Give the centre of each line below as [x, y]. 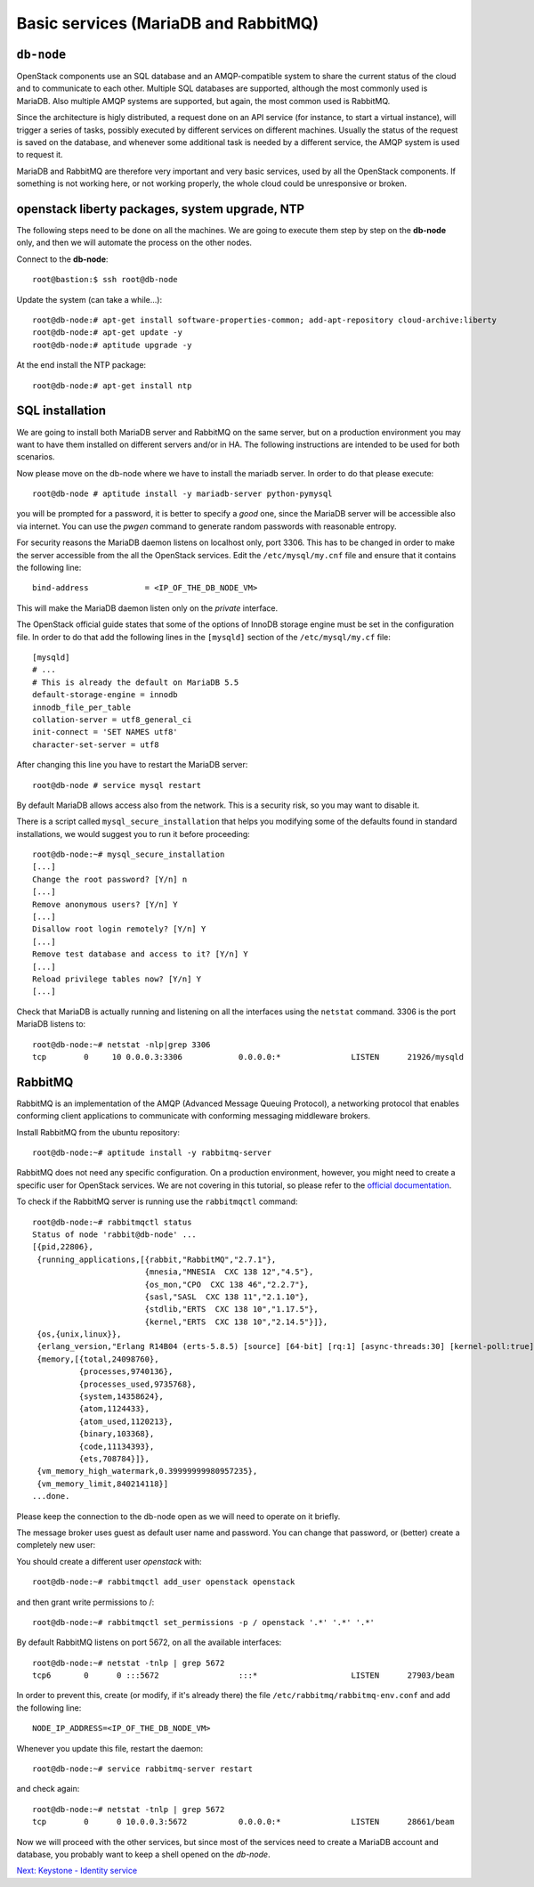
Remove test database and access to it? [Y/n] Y [140, 954]
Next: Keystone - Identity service [77, 1871]
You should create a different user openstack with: [109, 1561]
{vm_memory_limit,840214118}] [103, 1484]
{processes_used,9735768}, [138, 1384]
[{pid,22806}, [63, 1247]
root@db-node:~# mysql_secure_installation [129, 854]
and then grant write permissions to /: [85, 1602]
